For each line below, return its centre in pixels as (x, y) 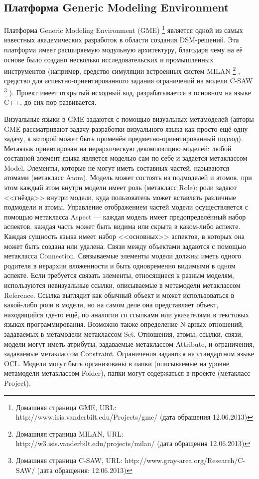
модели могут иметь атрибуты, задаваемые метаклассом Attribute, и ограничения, (129, 344)
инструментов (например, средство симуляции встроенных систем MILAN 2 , (122, 70)
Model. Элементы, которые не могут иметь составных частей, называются (117, 167)
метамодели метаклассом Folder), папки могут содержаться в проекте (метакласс (127, 373)
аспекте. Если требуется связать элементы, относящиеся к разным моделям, (119, 275)
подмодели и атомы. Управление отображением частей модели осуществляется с (126, 207)
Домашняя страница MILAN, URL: (69, 433)
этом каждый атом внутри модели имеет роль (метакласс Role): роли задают (121, 187)
